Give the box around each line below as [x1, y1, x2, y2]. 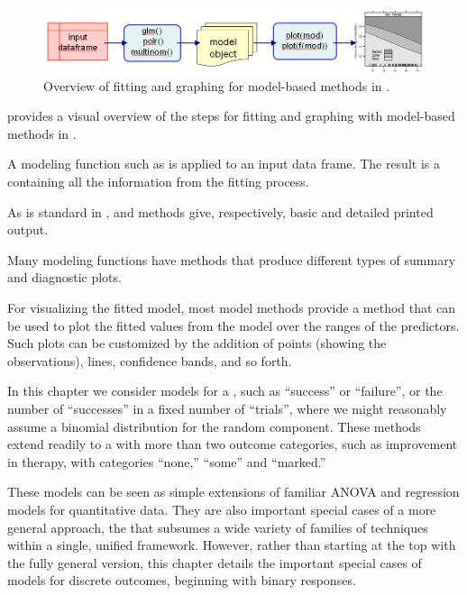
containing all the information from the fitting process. [7, 172, 309, 191]
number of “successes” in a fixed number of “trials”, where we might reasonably [7, 399, 447, 418]
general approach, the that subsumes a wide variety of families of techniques [7, 517, 428, 536]
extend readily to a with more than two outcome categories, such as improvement [7, 435, 458, 453]
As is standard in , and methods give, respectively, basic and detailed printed [7, 202, 434, 221]
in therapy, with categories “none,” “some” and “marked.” [7, 452, 326, 471]
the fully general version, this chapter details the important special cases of [7, 553, 422, 572]
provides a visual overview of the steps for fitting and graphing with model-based [7, 106, 455, 125]
